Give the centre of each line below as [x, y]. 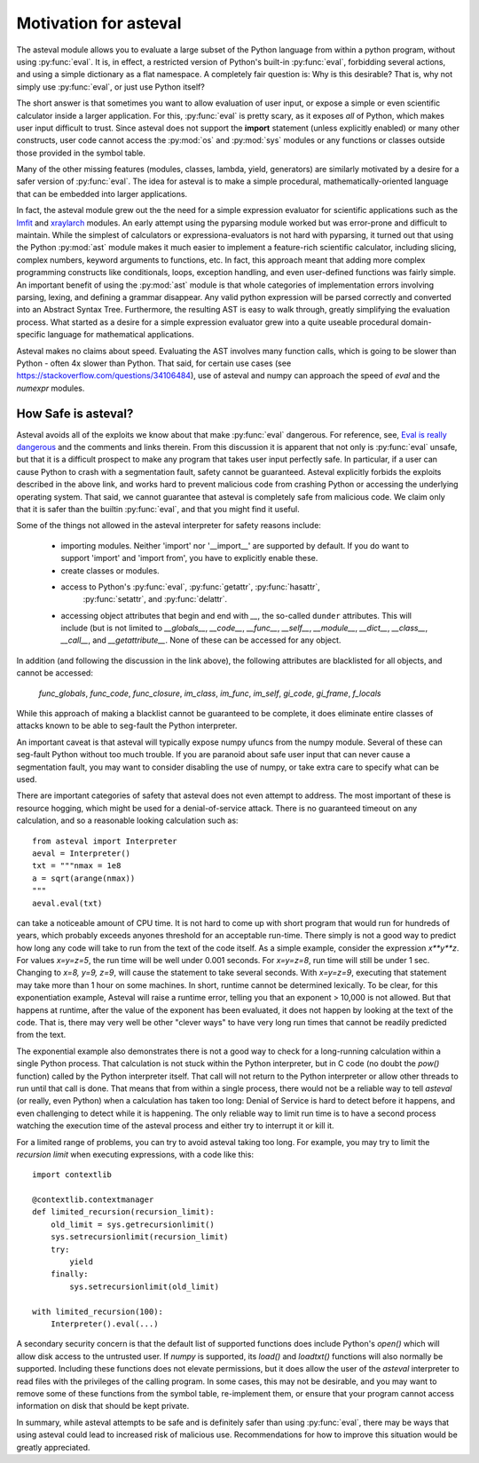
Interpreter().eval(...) [104, 1324]
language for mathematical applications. [121, 335]
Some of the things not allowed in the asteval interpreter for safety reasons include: [169, 526]
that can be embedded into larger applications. [102, 194]
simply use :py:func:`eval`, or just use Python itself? [111, 87]
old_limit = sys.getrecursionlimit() [132, 1224]
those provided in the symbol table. [81, 153]
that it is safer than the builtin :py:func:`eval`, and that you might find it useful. [158, 509]
